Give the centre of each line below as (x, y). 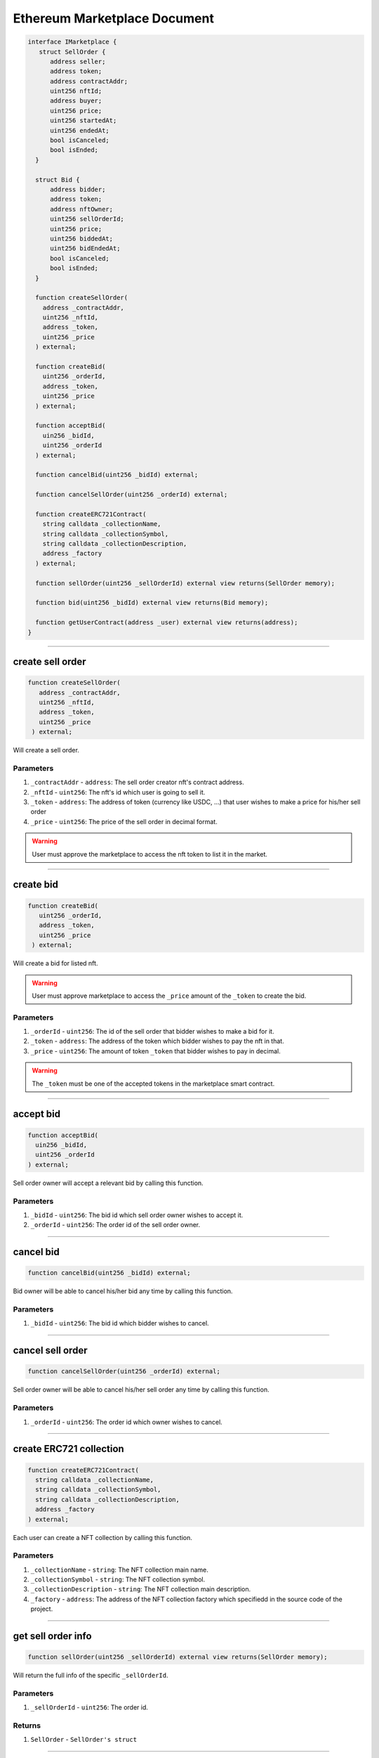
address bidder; (78, 190)
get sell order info (52, 1636)
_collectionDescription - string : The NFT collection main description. (141, 1589)
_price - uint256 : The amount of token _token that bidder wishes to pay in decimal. (155, 1051)
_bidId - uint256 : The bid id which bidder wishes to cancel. (120, 1323)
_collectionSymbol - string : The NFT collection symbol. (118, 1579)
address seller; (78, 61)
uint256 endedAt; (80, 130)
